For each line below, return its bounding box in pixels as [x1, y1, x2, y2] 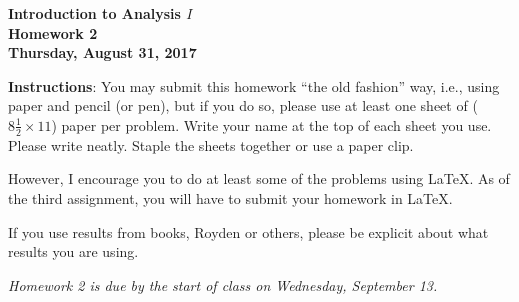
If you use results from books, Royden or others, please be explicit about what [8, 221, 489, 242]
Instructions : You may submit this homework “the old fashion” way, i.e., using [8, 75, 500, 96]
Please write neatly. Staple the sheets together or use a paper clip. [8, 134, 414, 155]
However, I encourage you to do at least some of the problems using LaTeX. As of [8, 168, 510, 189]
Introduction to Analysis [8, 3, 181, 23]
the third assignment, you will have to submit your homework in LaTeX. [8, 187, 453, 208]
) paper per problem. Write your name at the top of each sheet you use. [51, 114, 492, 135]
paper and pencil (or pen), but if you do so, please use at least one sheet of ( [8, 95, 478, 116]
